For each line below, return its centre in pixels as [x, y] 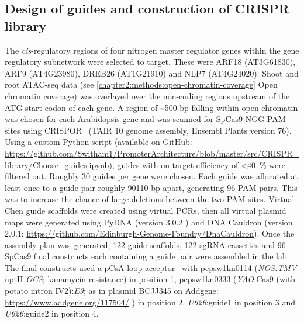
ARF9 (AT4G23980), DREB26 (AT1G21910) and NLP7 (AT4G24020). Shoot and [152, 73]
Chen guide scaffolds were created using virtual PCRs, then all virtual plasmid [146, 210]
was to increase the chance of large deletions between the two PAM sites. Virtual [150, 199]
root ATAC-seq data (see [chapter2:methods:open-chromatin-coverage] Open [141, 84]
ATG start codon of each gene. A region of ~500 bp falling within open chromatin [151, 107]
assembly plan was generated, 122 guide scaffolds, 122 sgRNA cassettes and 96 [145, 244]
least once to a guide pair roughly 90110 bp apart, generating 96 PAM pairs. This [151, 187]
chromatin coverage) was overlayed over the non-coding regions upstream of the [147, 95]
